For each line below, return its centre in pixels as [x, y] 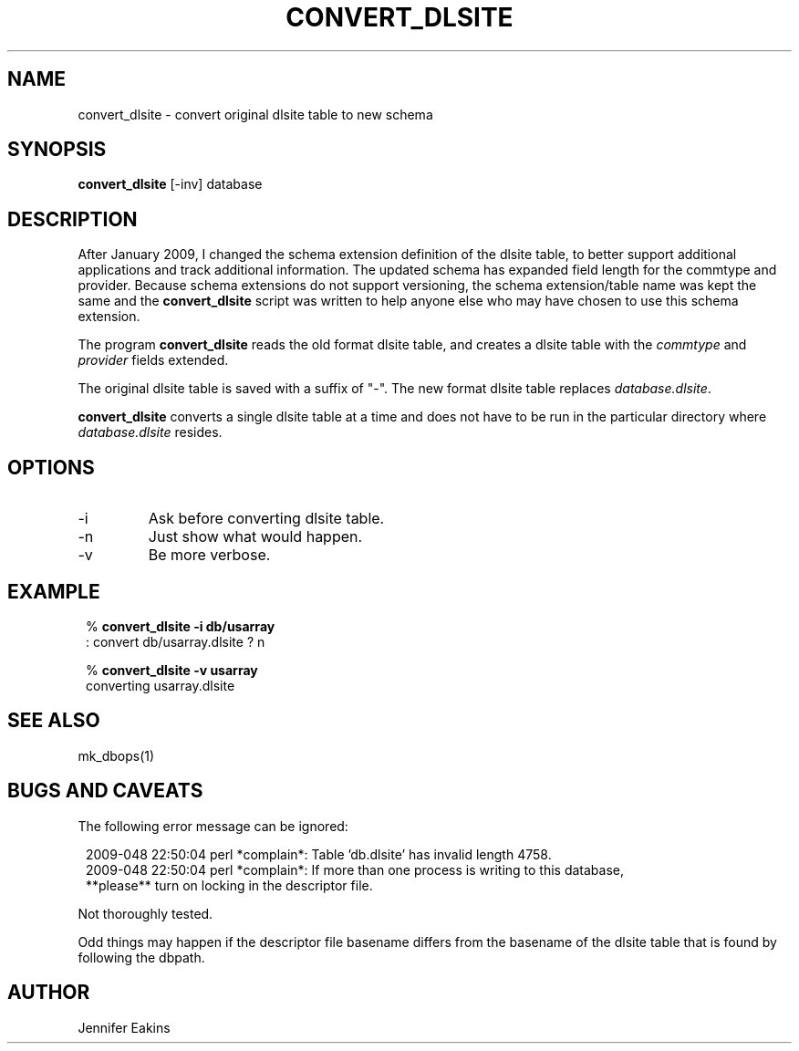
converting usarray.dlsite [161, 685]
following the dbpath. [141, 957]
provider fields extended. [153, 360]
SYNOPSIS [57, 150]
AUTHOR [49, 993]
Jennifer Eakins [124, 1027]
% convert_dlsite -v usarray [172, 670]
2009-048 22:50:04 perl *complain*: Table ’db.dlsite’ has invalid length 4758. [319, 854]
